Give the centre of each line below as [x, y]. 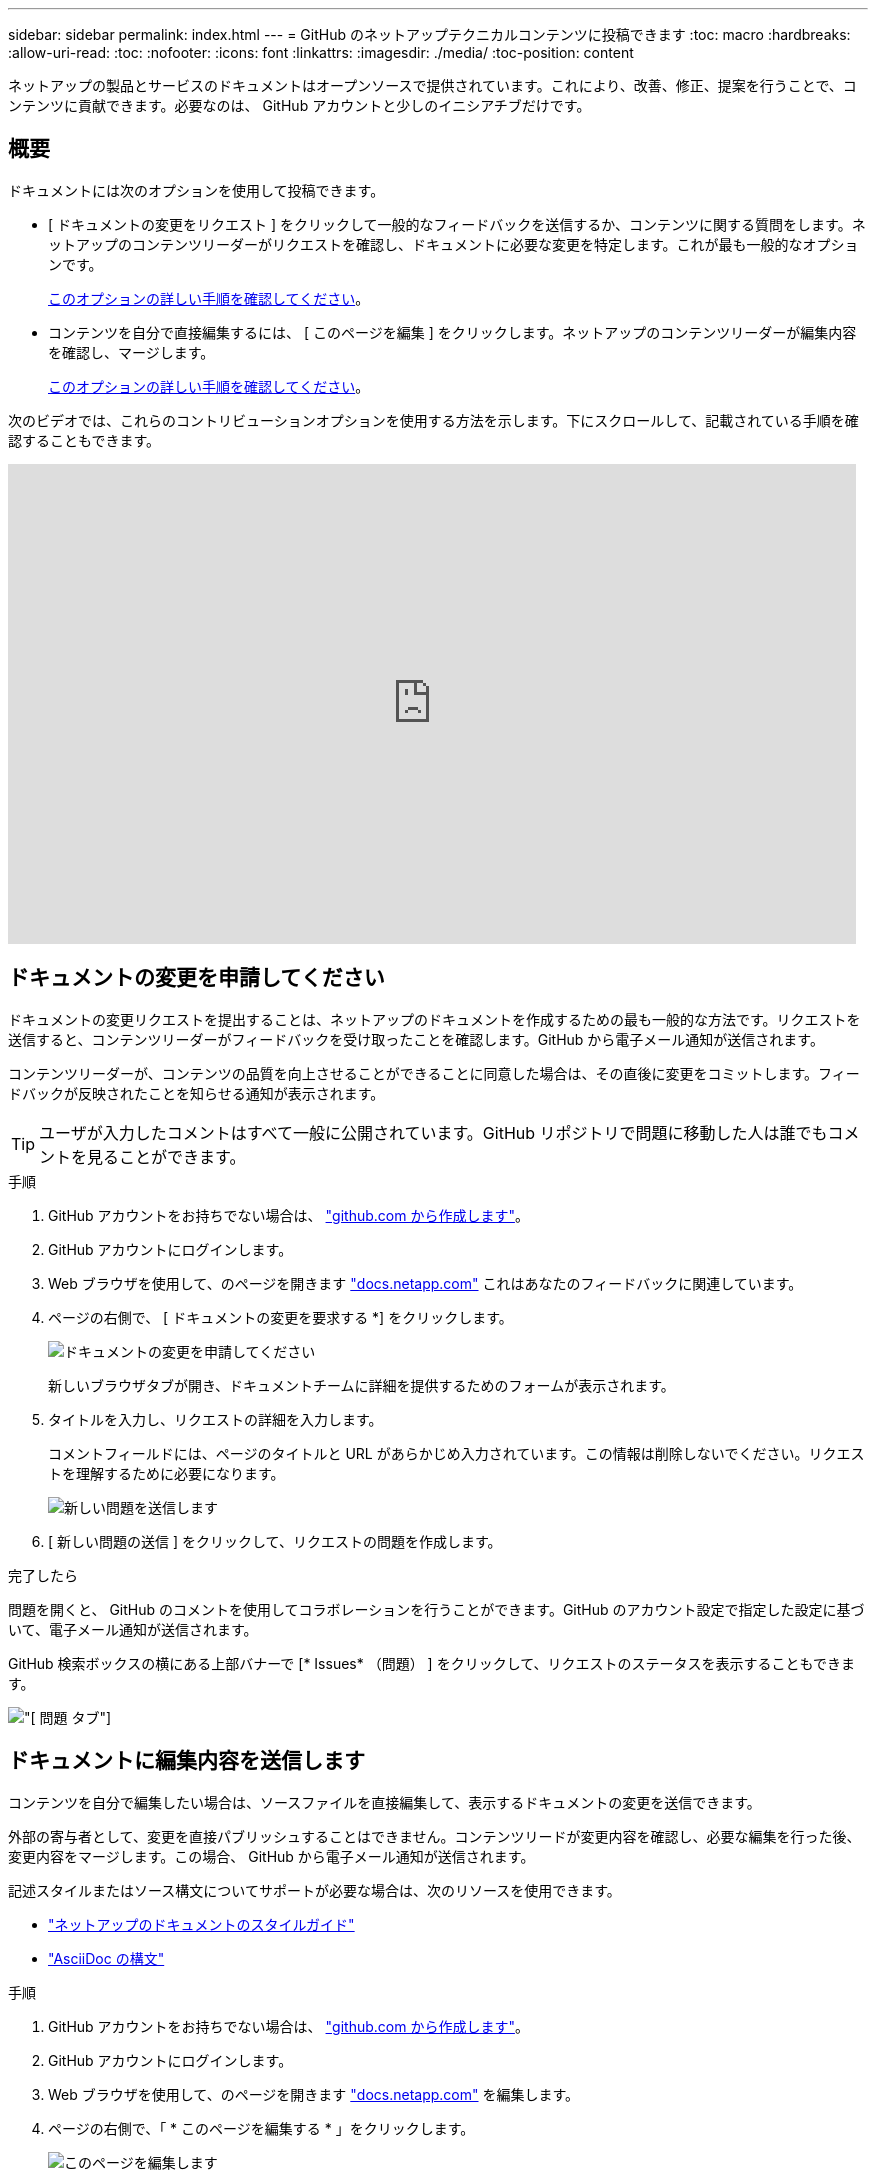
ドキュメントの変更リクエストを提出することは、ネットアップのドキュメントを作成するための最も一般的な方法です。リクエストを [434, 1019]
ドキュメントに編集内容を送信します [186, 1761]
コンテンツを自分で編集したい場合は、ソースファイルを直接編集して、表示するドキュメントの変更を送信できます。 [384, 1802]
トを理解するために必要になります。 [166, 1473]
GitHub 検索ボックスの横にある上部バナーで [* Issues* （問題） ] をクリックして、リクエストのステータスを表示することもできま [431, 1663]
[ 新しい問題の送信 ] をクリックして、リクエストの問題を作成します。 [275, 1541]
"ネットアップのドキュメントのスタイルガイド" [201, 1924]
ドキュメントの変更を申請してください [196, 978]
